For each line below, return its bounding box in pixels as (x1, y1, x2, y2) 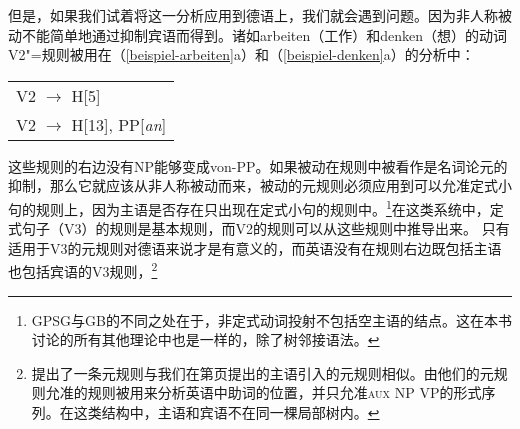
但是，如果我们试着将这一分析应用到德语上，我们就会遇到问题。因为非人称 (8, 5, 498, 25)
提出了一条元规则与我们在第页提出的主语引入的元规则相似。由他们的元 (31, 362, 494, 383)
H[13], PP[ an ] (71, 112, 167, 136)
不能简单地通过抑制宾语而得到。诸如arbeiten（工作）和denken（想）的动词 (21, 24, 507, 45)
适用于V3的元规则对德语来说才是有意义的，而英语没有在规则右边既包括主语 (8, 237, 502, 258)
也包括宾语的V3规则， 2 (8, 258, 158, 282)
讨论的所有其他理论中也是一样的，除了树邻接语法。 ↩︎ (31, 329, 380, 350)
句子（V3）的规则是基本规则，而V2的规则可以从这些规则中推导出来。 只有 (21, 218, 510, 239)
